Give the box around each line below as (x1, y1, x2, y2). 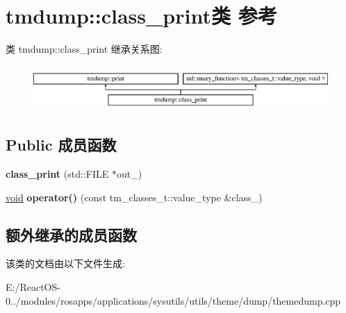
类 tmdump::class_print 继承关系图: (6, 42, 163, 56)
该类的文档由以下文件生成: (6, 256, 125, 271)
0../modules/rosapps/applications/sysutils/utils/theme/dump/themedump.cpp (6, 293, 341, 307)
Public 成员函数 (6, 134, 117, 155)
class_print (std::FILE (6, 167, 109, 181)
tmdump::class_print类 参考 (6, 1, 277, 30)
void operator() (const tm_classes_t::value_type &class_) (6, 189, 263, 204)
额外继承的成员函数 (6, 223, 137, 245)
